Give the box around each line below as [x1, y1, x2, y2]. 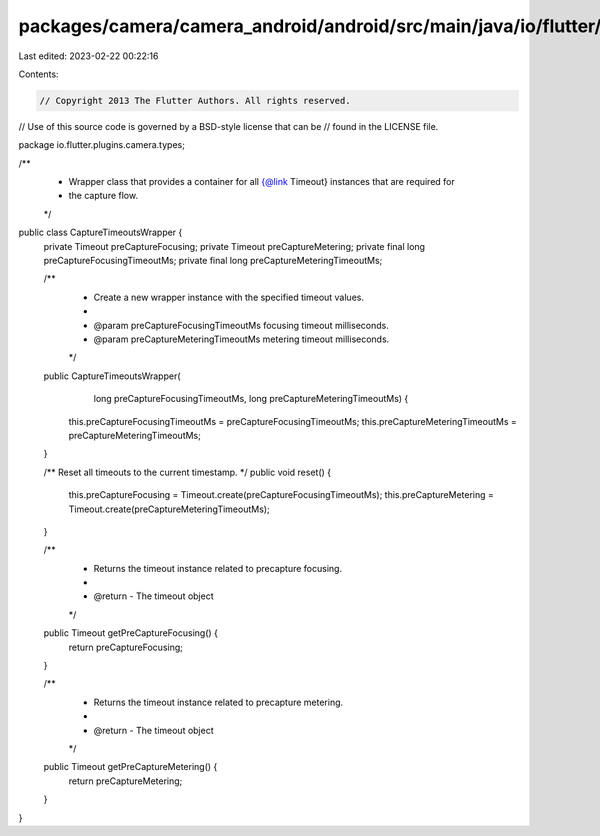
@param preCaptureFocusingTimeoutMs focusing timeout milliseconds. [93, 319, 389, 331]
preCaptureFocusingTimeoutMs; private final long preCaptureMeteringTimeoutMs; [43, 255, 383, 267]
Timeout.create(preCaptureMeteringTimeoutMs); [68, 503, 270, 515]
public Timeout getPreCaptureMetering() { [43, 761, 218, 773]
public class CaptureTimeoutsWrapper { [18, 226, 183, 239]
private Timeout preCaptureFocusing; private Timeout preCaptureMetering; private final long [43, 240, 425, 252]
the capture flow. [68, 190, 139, 202]
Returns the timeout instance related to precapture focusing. [93, 562, 343, 574]
